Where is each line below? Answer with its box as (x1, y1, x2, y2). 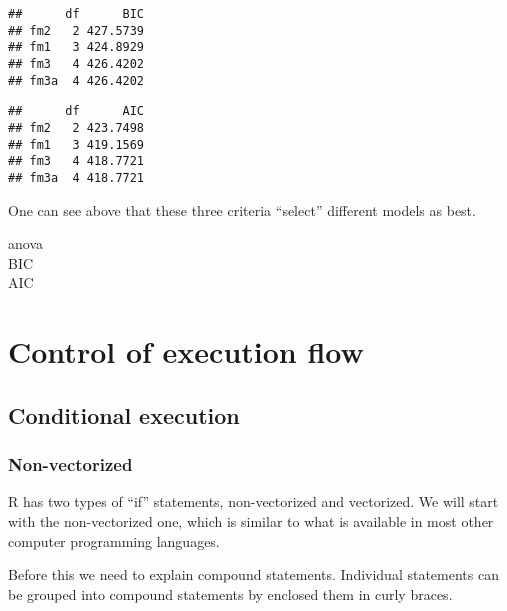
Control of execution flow (8, 331, 364, 372)
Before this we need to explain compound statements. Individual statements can (8, 564, 499, 585)
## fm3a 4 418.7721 (8, 170, 145, 185)
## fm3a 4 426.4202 (8, 73, 145, 88)
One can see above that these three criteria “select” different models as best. (8, 199, 476, 220)
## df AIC (8, 104, 145, 119)
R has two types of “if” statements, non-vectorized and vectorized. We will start (8, 491, 499, 512)
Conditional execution (8, 399, 240, 430)
